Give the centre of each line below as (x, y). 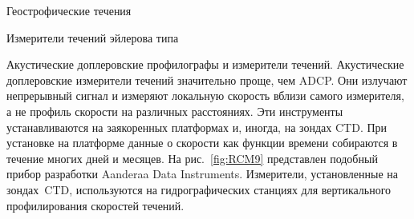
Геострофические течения (69, 10)
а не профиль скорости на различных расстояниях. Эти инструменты (175, 111)
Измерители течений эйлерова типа (93, 37)
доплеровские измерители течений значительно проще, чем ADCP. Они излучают (207, 80)
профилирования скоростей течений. (95, 205)
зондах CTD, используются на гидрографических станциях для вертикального (199, 189)
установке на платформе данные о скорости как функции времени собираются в (202, 143)
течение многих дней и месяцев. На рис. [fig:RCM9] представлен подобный (192, 158)
